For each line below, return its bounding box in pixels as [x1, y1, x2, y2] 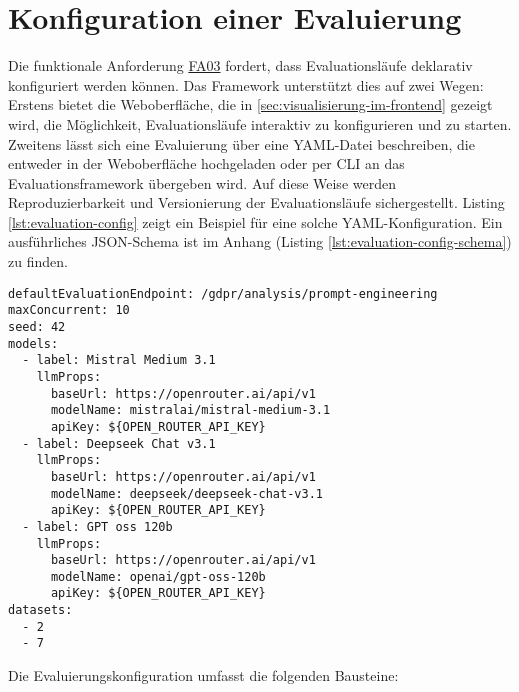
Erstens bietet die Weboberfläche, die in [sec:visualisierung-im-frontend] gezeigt [8, 94, 493, 115]
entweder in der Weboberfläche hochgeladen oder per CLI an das [8, 153, 405, 174]
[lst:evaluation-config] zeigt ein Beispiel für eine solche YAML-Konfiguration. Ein [8, 211, 503, 232]
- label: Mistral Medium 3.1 [22, 353, 216, 368]
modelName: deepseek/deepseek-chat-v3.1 [50, 486, 323, 501]
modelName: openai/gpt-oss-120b [50, 569, 266, 584]
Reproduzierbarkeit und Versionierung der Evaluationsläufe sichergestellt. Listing [8, 192, 505, 213]
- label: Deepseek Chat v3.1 [22, 436, 216, 451]
